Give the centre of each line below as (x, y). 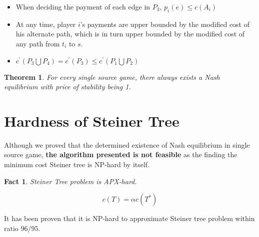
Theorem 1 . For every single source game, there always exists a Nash (112, 77)
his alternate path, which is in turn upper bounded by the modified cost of (130, 34)
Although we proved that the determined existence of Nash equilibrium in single (127, 144)
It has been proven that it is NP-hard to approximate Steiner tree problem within (129, 218)
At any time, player (46, 24)
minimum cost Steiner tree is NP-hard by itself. (77, 164)
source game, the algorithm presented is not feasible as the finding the (121, 154)
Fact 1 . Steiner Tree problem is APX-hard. (70, 181)
